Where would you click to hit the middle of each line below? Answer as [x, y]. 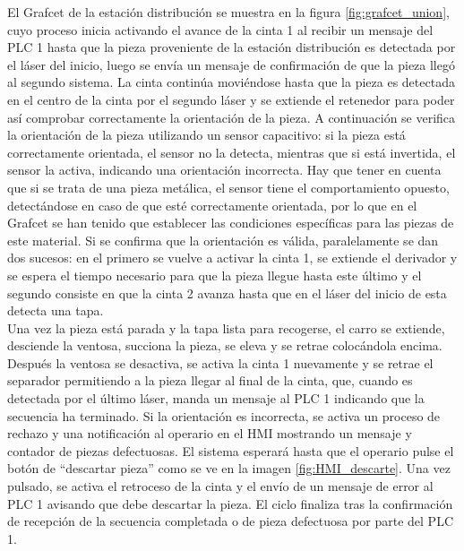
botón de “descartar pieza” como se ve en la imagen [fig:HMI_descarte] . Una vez [229, 468]
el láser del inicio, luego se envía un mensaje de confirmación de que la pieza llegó [231, 64]
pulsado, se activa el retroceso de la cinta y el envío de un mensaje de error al [220, 486]
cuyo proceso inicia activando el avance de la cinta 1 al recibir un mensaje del [220, 29]
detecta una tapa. [56, 310]
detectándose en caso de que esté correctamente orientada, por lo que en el [212, 205]
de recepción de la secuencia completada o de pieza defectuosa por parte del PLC [230, 521]
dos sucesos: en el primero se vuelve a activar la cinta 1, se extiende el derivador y [232, 258]
